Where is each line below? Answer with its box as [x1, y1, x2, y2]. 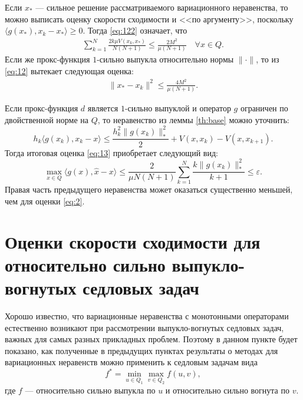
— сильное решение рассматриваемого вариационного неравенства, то [35, 1, 288, 13]
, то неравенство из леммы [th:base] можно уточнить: [97, 113, 289, 125]
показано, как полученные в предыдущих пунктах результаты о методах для [5, 344, 278, 356]
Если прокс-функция [5, 102, 78, 114]
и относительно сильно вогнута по [165, 384, 289, 396]
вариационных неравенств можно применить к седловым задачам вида [5, 356, 258, 368]
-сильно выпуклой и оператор [124, 102, 231, 114]
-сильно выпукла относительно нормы [97, 53, 234, 65]
